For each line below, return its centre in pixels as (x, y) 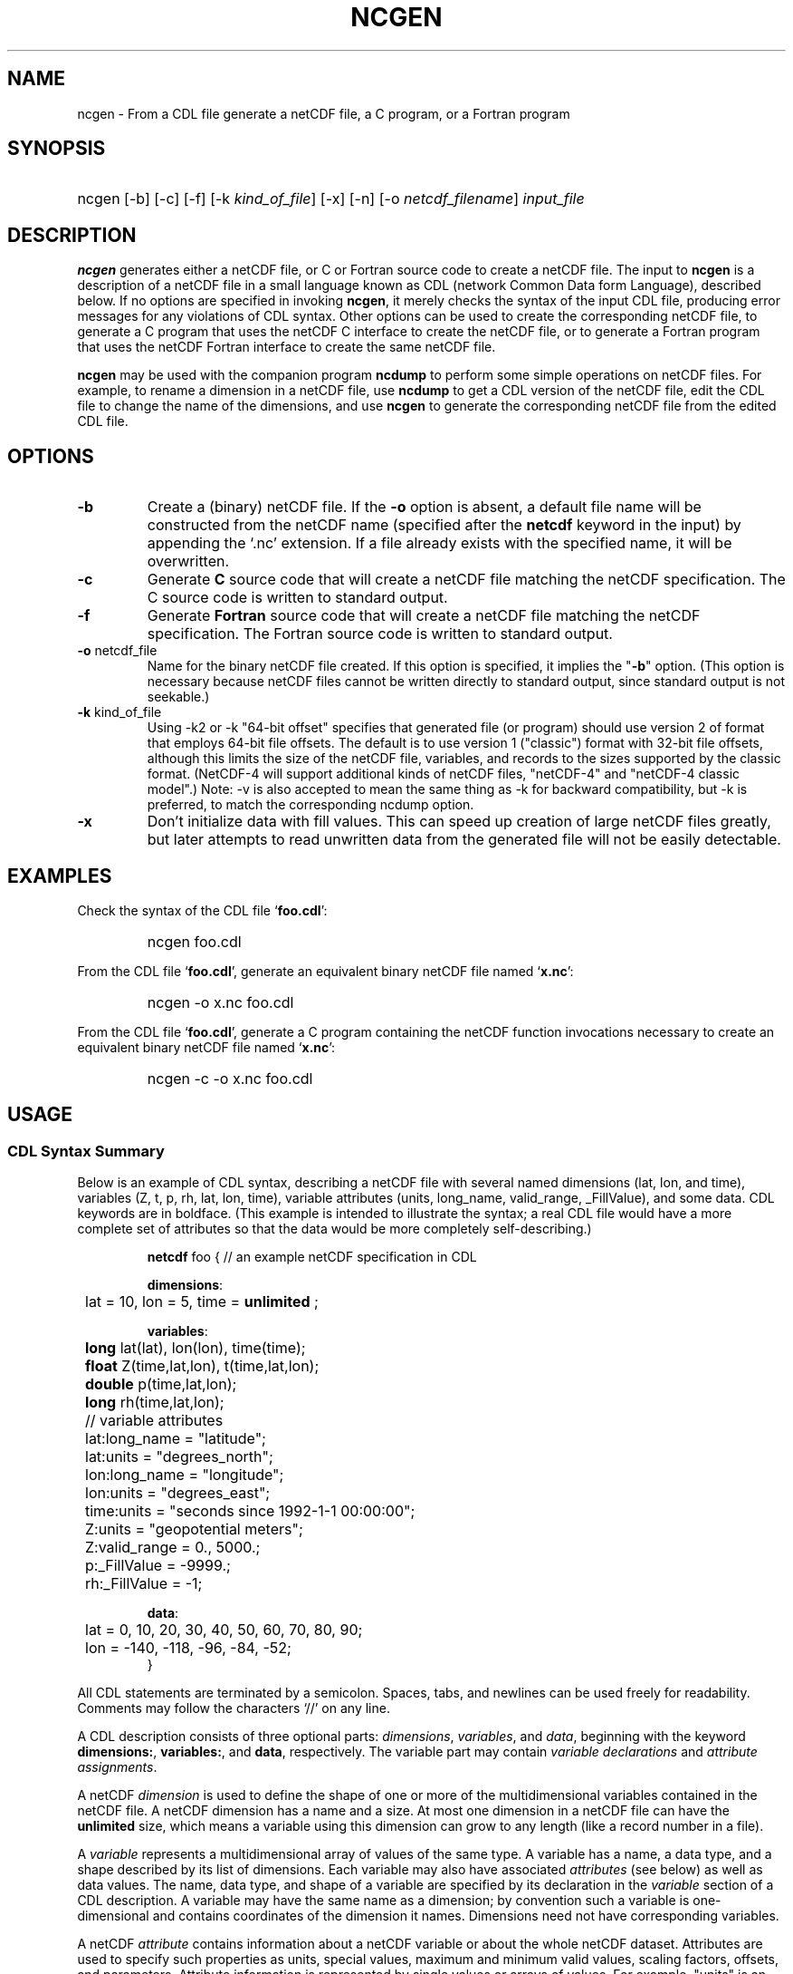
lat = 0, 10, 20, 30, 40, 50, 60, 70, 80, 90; (224, 1630)
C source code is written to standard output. (297, 598)
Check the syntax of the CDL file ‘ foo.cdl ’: (202, 910)
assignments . (117, 1767)
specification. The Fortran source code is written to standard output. (380, 634)
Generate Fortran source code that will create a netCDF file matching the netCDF (424, 616)
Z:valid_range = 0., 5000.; (173, 1548)
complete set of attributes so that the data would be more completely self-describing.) (334, 1229)
